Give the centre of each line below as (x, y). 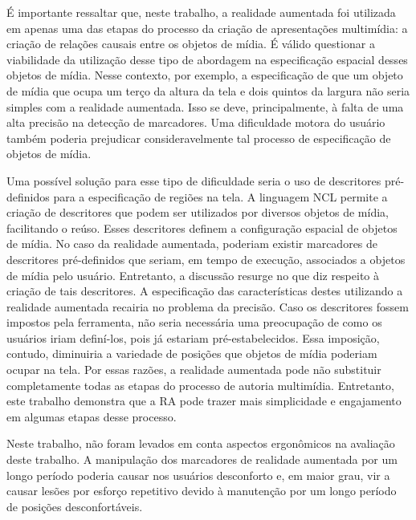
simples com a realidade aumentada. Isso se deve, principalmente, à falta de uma (205, 106)
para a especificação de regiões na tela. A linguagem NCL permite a (220, 196)
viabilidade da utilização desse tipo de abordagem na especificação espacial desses (207, 59)
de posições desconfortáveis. (75, 506)
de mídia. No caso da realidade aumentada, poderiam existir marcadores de (192, 244)
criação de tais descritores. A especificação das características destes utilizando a (205, 291)
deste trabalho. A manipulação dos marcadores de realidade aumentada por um (202, 459)
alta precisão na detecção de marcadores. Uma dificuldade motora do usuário (196, 122)
